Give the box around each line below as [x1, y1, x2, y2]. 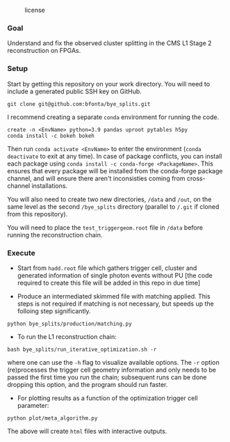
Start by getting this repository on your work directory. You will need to [7, 79, 211, 88]
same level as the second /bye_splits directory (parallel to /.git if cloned [7, 202, 220, 211]
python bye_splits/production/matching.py [7, 320, 132, 327]
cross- [186, 174, 206, 182]
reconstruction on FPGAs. [7, 47, 81, 55]
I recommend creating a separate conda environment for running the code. [7, 113, 220, 121]
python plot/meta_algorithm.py [7, 414, 98, 422]
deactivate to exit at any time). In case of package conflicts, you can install [7, 152, 222, 160]
